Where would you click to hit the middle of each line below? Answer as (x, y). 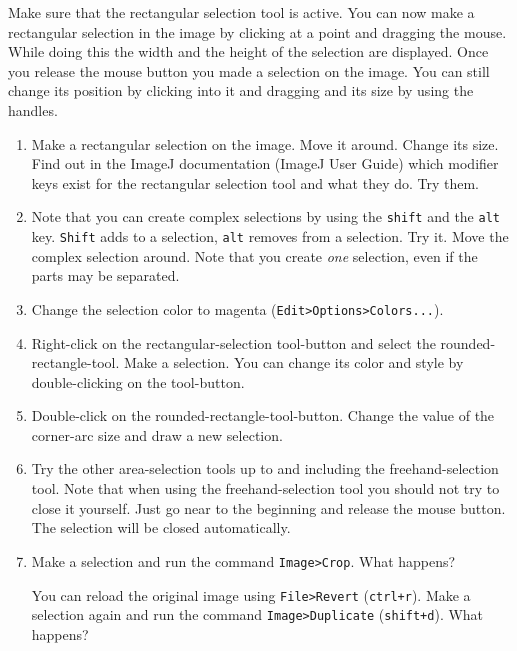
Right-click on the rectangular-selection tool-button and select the (233, 342)
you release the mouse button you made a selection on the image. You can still (249, 70)
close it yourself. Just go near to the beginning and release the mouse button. (268, 507)
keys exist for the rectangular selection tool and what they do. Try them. (255, 182)
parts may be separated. (105, 275)
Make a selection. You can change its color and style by (294, 362)
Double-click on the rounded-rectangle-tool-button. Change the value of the (263, 415)
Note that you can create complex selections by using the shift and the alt (265, 216)
